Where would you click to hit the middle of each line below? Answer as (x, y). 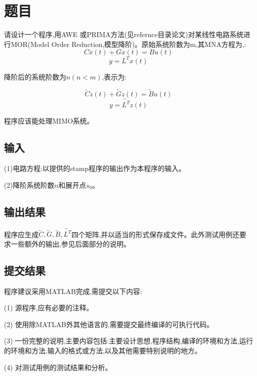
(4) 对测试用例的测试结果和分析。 (58, 367)
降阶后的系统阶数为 (35, 76)
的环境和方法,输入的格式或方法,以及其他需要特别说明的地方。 (103, 351)
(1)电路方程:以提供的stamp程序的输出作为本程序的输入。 (95, 168)
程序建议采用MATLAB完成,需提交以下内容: (73, 291)
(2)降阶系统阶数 (29, 185)
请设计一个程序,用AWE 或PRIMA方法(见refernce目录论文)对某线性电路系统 (124, 34)
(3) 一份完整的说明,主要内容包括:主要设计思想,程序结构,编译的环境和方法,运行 (129, 341)
